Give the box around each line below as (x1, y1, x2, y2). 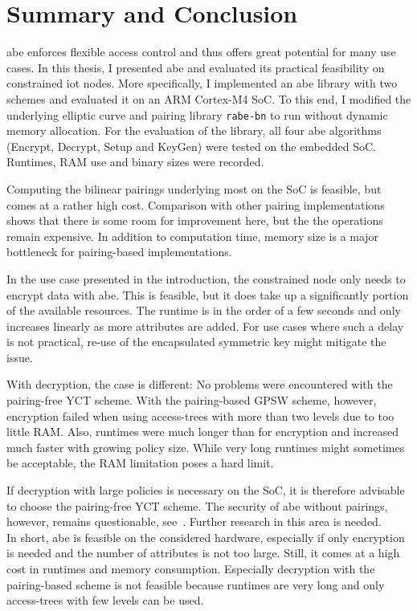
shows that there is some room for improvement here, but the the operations (6, 212, 383, 229)
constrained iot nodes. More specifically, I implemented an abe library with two (6, 75, 398, 92)
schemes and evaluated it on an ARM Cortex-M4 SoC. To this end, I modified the (6, 90, 411, 107)
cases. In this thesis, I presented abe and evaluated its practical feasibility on (6, 59, 385, 75)
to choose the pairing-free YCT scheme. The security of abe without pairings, (6, 497, 388, 514)
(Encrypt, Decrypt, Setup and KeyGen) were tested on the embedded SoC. (6, 137, 376, 154)
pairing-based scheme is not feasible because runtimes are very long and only (6, 576, 385, 593)
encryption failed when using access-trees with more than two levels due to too (6, 407, 395, 424)
